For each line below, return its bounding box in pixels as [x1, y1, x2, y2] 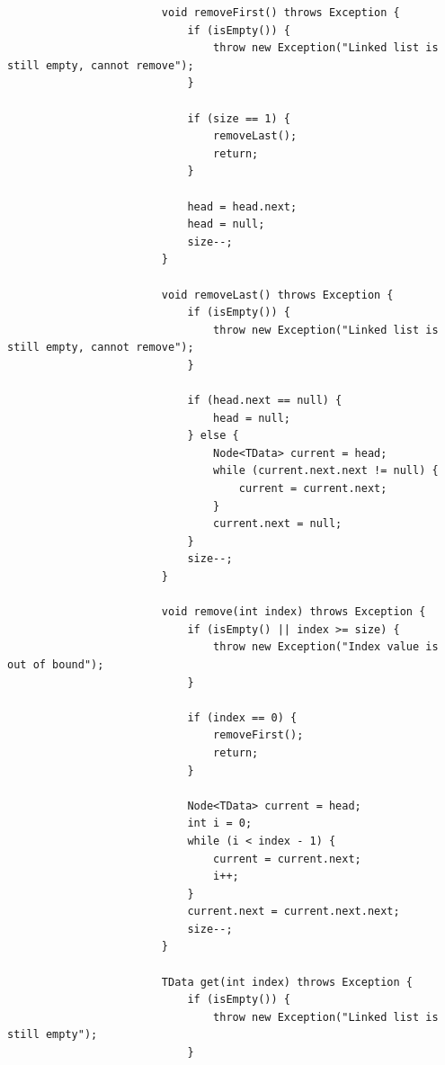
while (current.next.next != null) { [213, 464, 439, 478]
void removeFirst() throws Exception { [161, 6, 400, 19]
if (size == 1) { [187, 112, 290, 125]
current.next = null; [213, 517, 343, 531]
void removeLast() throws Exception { [161, 288, 394, 301]
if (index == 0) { [187, 711, 298, 724]
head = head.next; [187, 200, 298, 213]
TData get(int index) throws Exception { [161, 975, 414, 989]
